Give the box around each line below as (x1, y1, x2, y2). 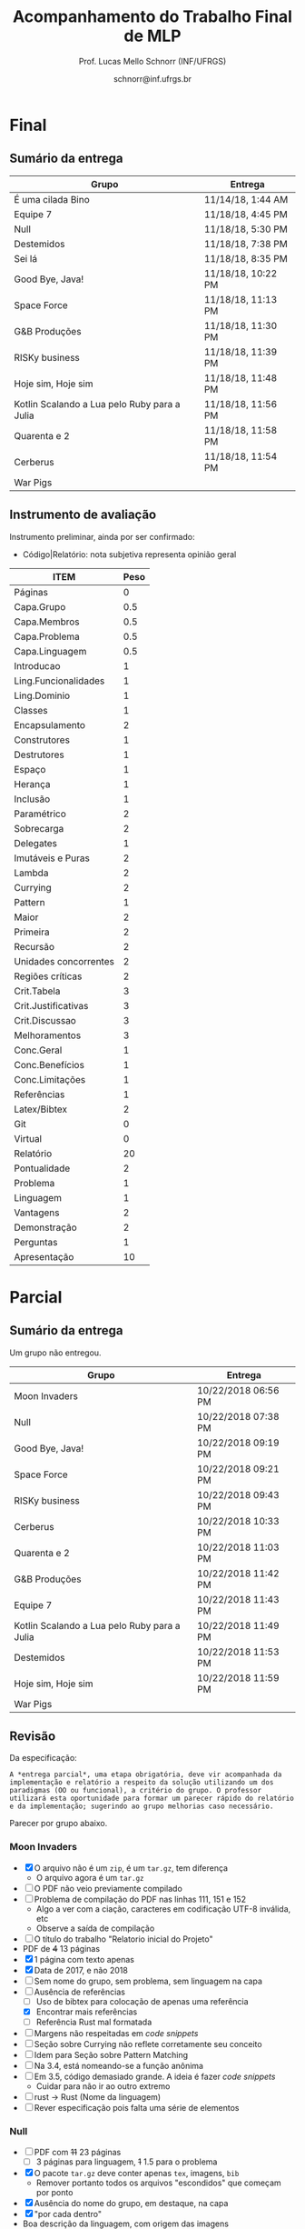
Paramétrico (14, 807, 66, 820)
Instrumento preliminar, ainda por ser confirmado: (9, 531, 195, 542)
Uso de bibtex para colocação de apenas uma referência (35, 1995, 249, 2006)
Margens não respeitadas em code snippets (34, 2027, 199, 2038)
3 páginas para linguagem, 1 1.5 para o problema (35, 2156, 218, 2167)
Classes (14, 704, 48, 716)
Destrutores (14, 748, 65, 761)
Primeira (14, 925, 50, 938)
